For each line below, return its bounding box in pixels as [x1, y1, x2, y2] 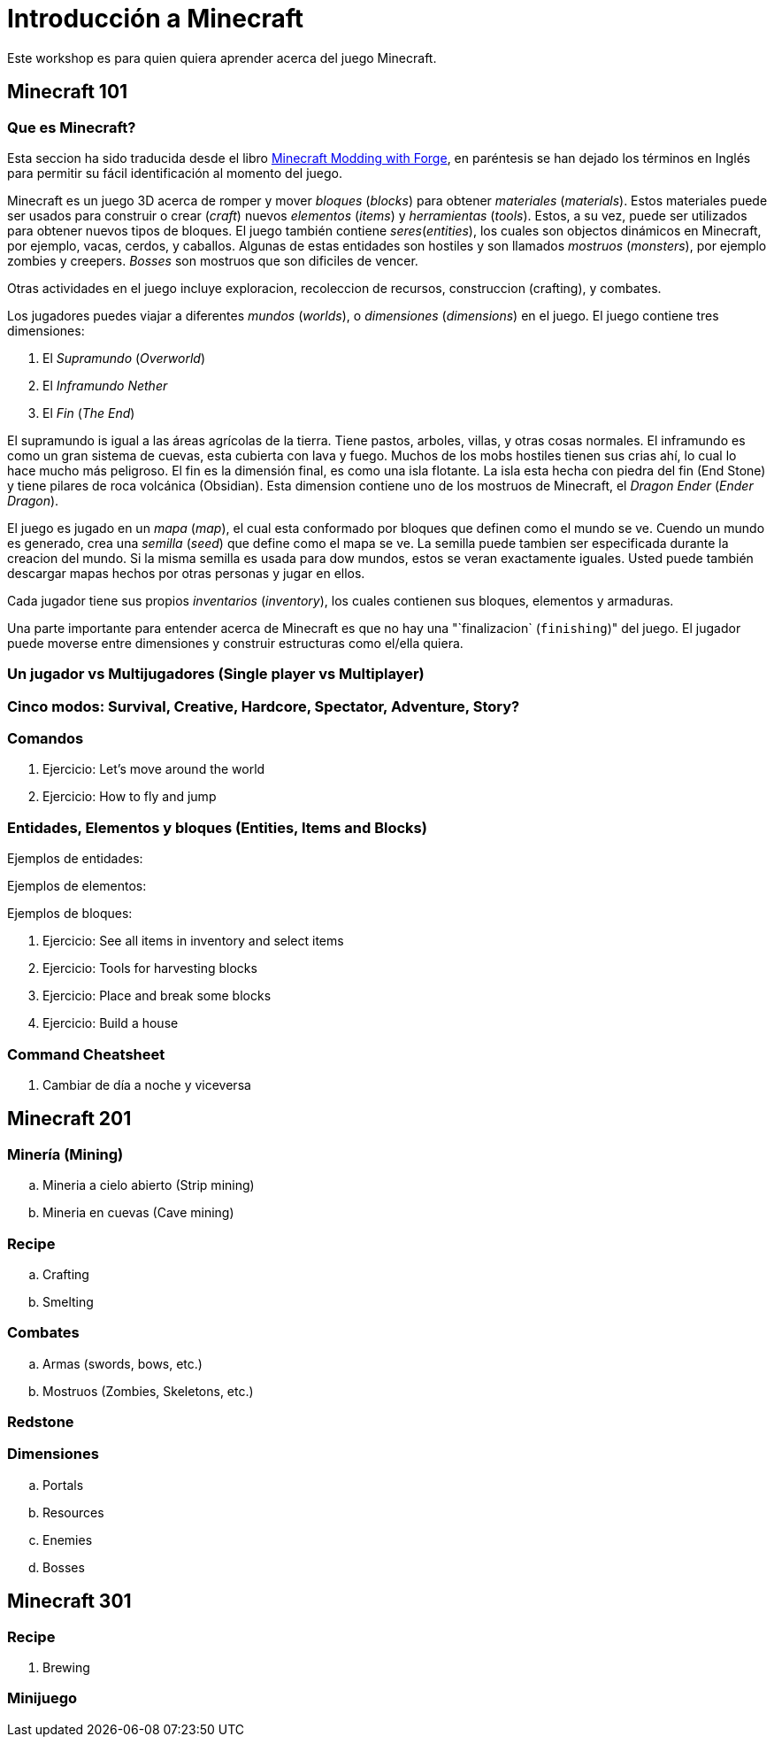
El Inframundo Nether [42, 377, 168, 393]
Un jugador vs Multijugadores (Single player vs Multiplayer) [7, 665, 425, 683]
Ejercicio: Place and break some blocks [42, 988, 272, 1004]
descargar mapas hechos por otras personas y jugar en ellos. [7, 565, 365, 581]
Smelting [42, 1293, 94, 1309]
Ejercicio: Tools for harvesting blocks [42, 961, 257, 976]
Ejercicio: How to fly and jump [42, 789, 217, 805]
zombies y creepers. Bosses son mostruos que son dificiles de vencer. [7, 252, 418, 268]
